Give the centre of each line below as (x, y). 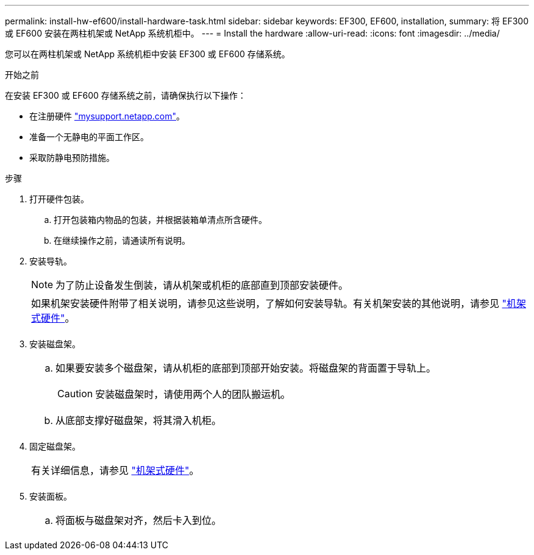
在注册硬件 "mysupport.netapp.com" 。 (107, 116)
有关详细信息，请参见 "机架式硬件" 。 (115, 470)
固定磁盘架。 (55, 446)
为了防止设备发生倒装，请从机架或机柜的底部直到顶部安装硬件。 (202, 285)
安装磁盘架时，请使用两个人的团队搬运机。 (193, 394)
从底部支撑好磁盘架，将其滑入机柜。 (139, 420)
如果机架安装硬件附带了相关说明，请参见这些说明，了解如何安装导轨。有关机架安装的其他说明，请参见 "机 (274, 303)
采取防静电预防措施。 (72, 157)
